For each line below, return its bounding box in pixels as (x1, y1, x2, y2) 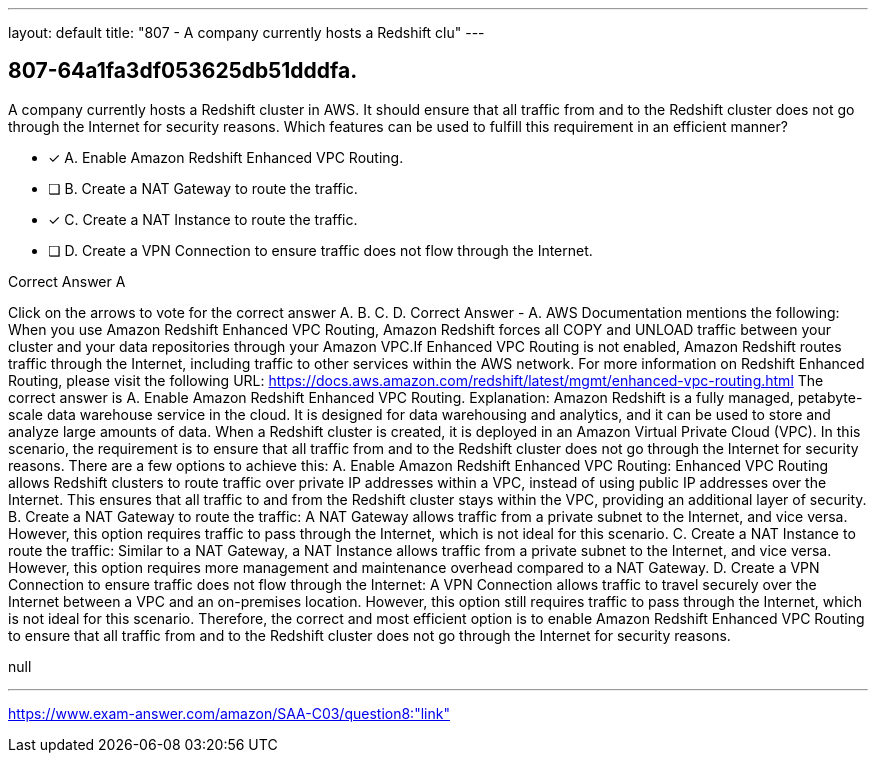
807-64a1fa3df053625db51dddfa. (8, 58, 358, 84)
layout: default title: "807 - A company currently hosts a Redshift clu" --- (8, 24, 485, 41)
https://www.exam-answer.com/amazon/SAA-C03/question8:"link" (8, 704, 450, 722)
